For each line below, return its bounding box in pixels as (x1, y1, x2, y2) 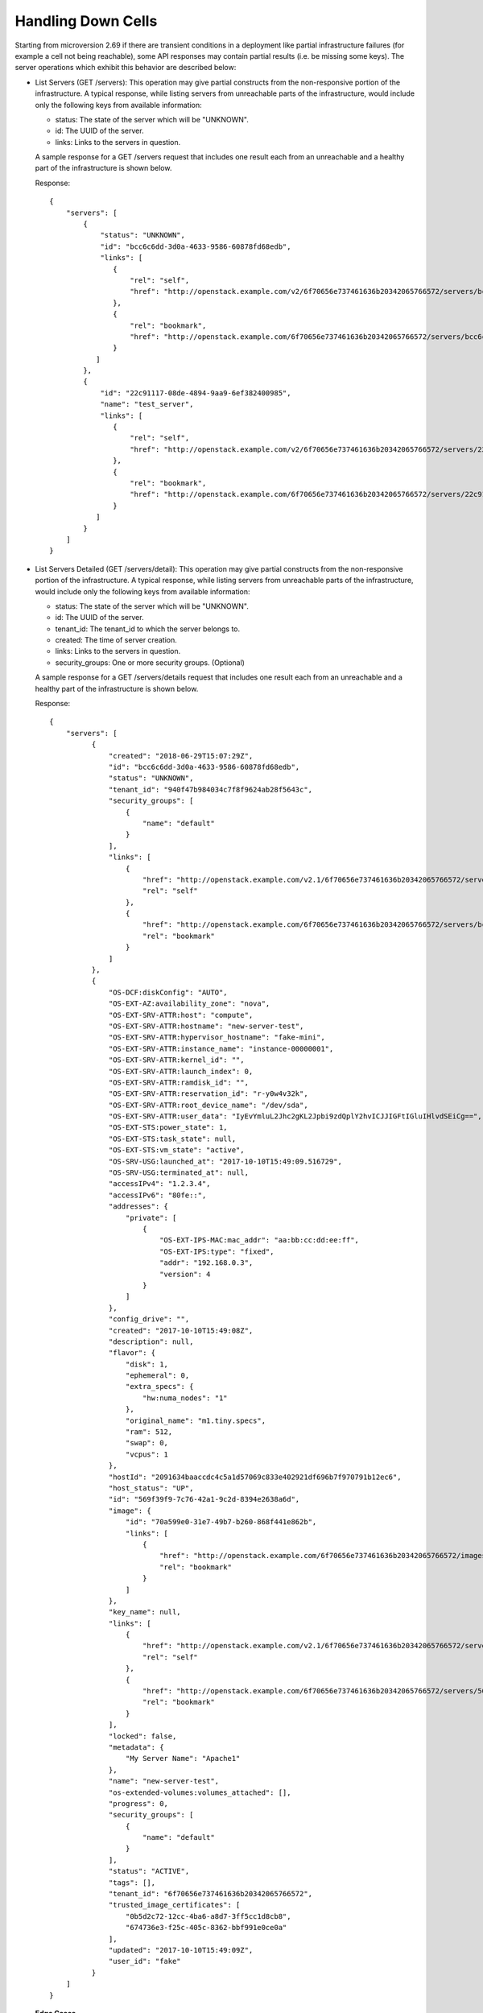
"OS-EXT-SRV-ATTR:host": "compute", (109, 1011, 254, 1019)
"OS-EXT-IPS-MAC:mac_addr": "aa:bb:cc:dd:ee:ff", (159, 1236, 360, 1245)
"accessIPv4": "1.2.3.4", (109, 1180, 211, 1188)
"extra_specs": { (125, 1382, 194, 1391)
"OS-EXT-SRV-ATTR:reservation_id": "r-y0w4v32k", (109, 1089, 309, 1098)
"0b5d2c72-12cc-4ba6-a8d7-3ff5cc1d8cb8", (125, 1912, 291, 1920)
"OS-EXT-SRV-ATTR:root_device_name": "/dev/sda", (109, 1100, 309, 1110)
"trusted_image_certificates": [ (109, 1900, 241, 1910)
